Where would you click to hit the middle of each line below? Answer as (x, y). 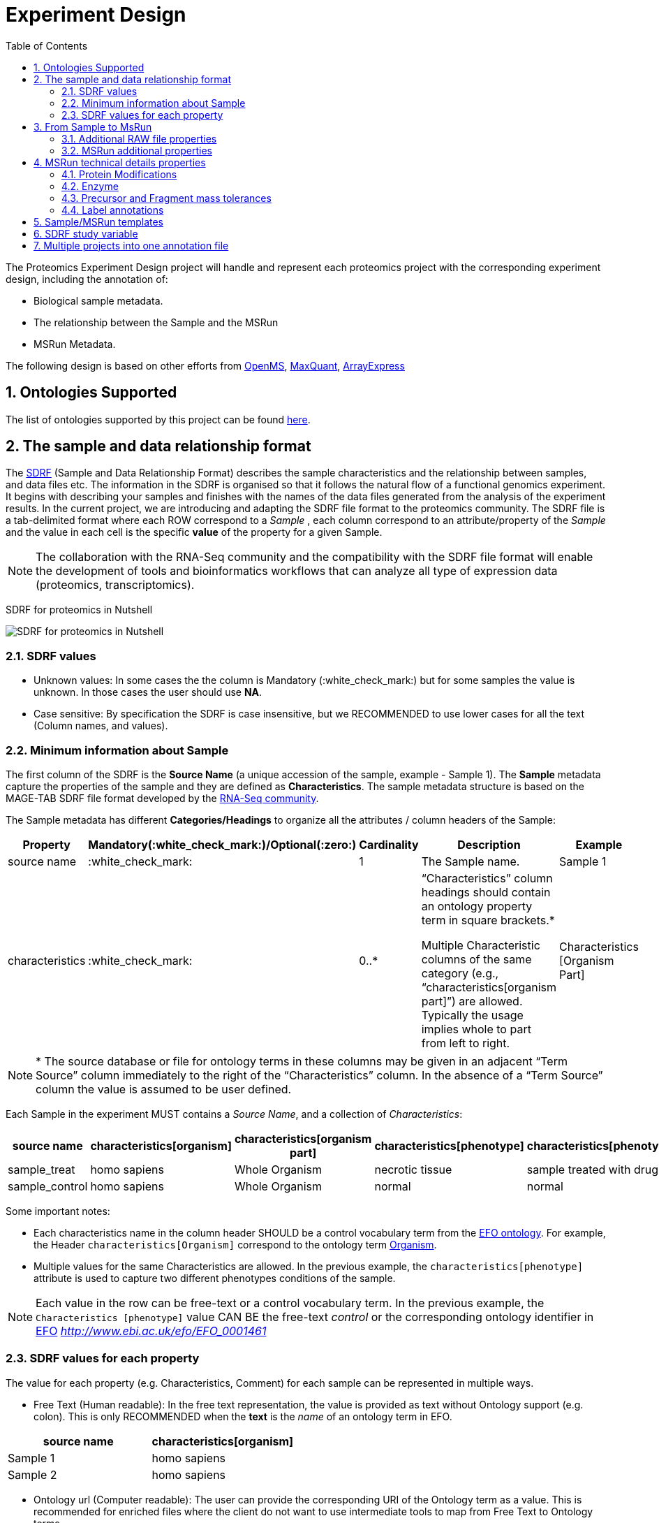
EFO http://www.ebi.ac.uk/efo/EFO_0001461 (151, 1331)
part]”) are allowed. (472, 1001)
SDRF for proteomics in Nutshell (79, 610)
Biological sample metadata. (98, 300)
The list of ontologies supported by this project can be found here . (158, 419)
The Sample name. (471, 861)
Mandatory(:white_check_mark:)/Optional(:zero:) (222, 844)
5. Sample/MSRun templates (98, 221)
